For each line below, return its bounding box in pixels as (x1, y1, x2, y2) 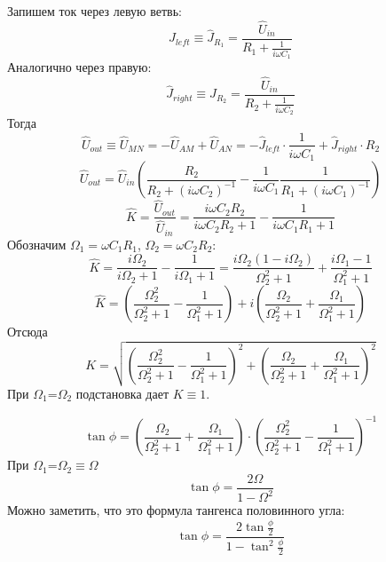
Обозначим (7, 234, 67, 253)
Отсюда (7, 322, 48, 341)
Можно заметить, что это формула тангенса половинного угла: (7, 501, 345, 519)
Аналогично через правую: (7, 57, 152, 75)
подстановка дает (75, 384, 169, 403)
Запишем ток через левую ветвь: (7, 2, 182, 20)
